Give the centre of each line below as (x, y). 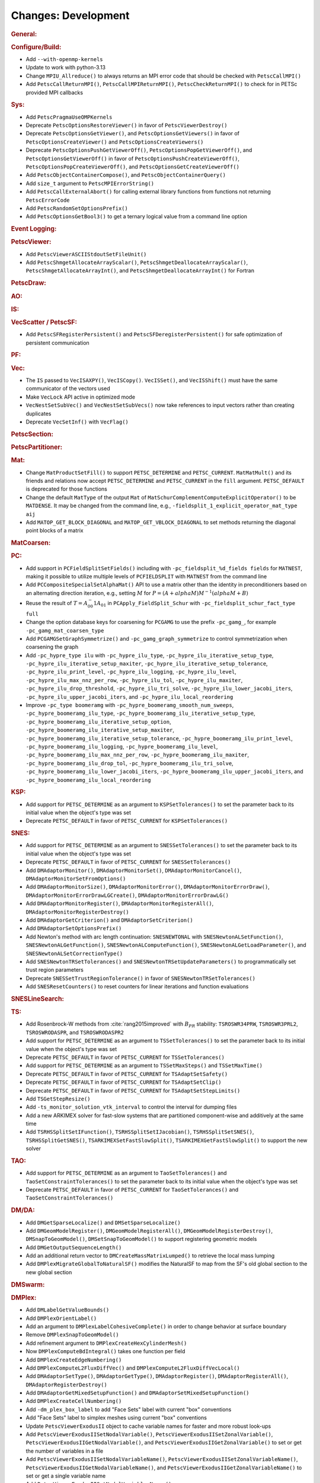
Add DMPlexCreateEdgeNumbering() (74, 1360)
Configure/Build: (36, 47)
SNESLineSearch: (38, 998)
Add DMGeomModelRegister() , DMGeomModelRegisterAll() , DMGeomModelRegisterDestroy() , (149, 1230)
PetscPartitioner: (37, 447)
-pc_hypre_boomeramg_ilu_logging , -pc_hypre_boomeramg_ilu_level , (122, 747)
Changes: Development (70, 15)
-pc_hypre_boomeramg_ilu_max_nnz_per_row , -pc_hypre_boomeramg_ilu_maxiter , (137, 755)
